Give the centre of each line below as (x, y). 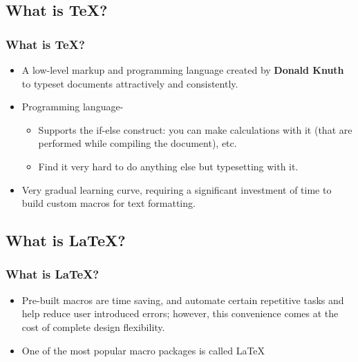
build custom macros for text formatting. (109, 203)
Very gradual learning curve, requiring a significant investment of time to (177, 189)
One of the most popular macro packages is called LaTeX (143, 350)
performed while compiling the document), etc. (138, 143)
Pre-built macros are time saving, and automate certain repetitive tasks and (183, 300)
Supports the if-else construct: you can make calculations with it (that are (195, 129)
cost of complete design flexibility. (93, 326)
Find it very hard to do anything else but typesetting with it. (168, 166)
